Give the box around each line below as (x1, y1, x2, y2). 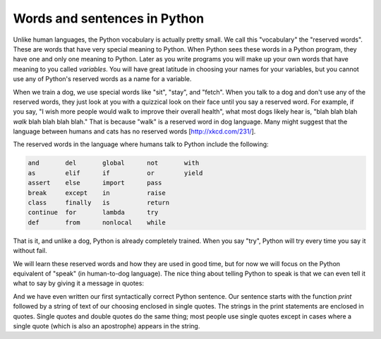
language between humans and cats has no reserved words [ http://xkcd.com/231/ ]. (13, 127, 256, 136)
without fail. (13, 246, 47, 255)
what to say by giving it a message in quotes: (13, 279, 145, 287)
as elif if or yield (28, 169, 203, 177)
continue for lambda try (28, 208, 159, 217)
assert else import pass (28, 179, 162, 187)
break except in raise (28, 189, 166, 197)
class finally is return (28, 198, 169, 206)
